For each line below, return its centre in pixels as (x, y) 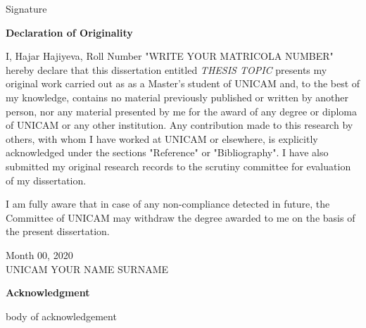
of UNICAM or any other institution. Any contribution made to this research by (179, 125)
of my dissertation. (46, 180)
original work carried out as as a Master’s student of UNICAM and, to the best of (183, 83)
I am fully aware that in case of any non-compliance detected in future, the (168, 204)
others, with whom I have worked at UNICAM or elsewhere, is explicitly (162, 138)
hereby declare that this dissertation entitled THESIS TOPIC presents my (166, 69)
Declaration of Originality (69, 32)
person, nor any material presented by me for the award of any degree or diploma (182, 111)
